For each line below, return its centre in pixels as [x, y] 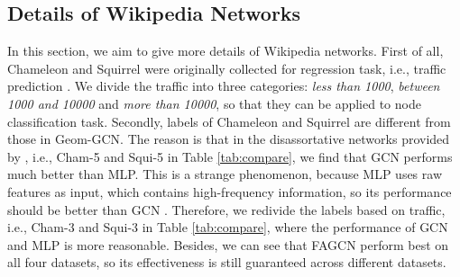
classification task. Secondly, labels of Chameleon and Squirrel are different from [229, 121]
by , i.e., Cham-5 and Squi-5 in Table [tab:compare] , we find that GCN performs [230, 156]
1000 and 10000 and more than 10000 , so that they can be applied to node [214, 103]
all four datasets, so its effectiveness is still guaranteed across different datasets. [227, 262]
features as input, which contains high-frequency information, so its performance [230, 191]
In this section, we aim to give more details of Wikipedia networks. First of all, [225, 51]
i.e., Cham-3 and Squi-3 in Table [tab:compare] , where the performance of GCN [228, 227]
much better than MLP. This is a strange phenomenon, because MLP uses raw [225, 174]
